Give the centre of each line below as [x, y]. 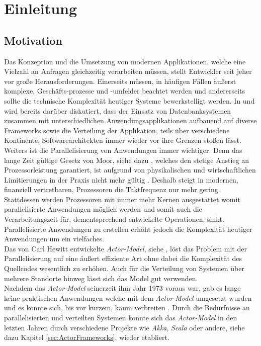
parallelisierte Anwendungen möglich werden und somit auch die [103, 209]
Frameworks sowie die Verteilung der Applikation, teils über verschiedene [117, 130]
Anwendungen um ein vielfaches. [54, 239]
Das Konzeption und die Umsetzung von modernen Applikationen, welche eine [125, 61]
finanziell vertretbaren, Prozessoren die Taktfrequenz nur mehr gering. [112, 189]
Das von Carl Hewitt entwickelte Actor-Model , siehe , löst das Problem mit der [125, 248]
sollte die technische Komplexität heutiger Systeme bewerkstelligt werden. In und [129, 100]
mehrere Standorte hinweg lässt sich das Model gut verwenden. [101, 278]
